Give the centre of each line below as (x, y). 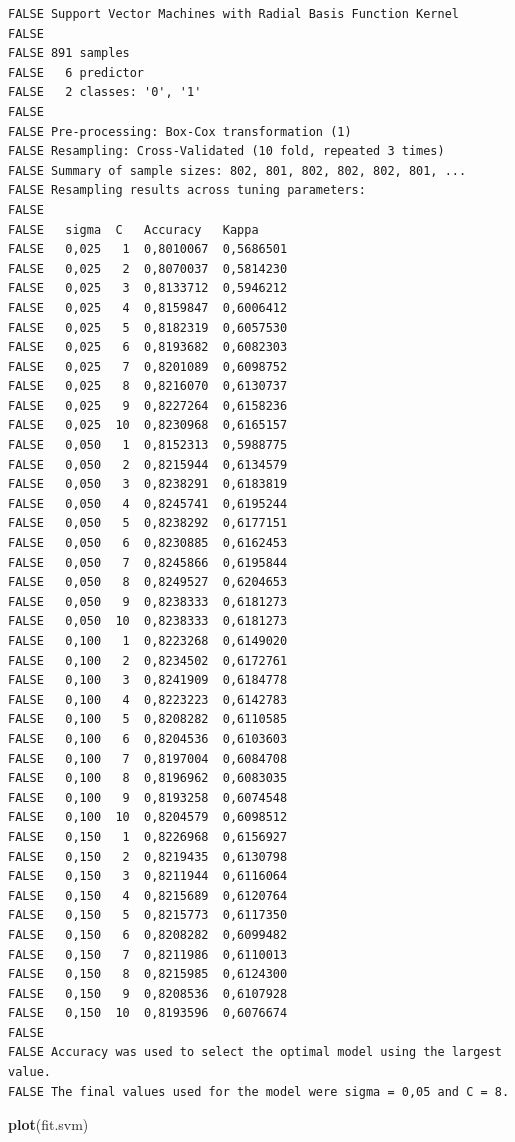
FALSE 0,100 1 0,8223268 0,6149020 (148, 641)
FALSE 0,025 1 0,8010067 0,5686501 (148, 249)
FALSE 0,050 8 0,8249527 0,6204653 (148, 582)
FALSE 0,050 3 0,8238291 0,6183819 (148, 484)
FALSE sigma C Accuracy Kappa (133, 229)
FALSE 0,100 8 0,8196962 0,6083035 (148, 778)
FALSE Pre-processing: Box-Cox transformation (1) (180, 131)
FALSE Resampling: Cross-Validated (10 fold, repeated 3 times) (226, 151)
